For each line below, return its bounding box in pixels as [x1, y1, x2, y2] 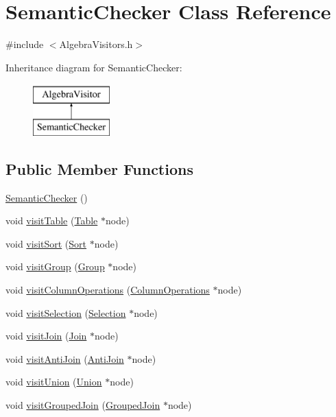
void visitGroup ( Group [5, 259, 105, 274]
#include [5, 37, 44, 51]
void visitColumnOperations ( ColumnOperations [5, 283, 210, 297]
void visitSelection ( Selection [5, 305, 126, 320]
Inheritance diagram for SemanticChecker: [5, 60, 182, 74]
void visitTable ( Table [5, 213, 98, 228]
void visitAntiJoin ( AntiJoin [5, 351, 124, 366]
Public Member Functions [5, 158, 193, 179]
